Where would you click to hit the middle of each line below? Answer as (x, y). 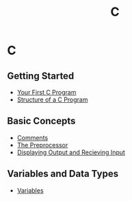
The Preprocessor (42, 145)
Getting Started (41, 76)
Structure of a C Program (52, 99)
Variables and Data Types (63, 174)
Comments (32, 137)
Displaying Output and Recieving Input (71, 152)
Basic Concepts (41, 121)
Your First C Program (47, 92)
